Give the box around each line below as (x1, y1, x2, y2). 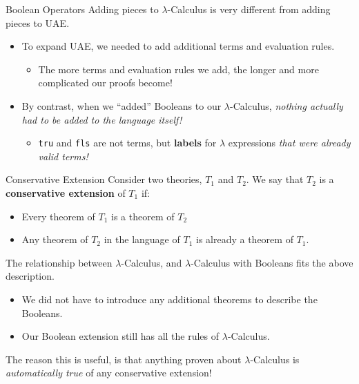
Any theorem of (21, 232, 88, 247)
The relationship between (6, 255, 113, 269)
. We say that (246, 172, 304, 186)
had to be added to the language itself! (21, 112, 182, 126)
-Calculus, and (121, 255, 182, 269)
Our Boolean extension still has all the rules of (21, 329, 220, 343)
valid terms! (38, 148, 88, 163)
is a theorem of (111, 209, 175, 223)
